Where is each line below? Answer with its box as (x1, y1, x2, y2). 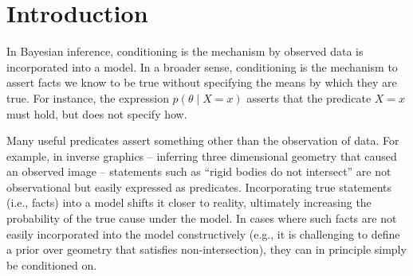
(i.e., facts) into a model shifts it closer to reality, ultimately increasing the (6, 194, 372, 211)
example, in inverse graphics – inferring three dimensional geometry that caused (6, 147, 397, 164)
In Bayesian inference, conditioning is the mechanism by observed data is (6, 43, 364, 60)
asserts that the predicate (246, 89, 372, 106)
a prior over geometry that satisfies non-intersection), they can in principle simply (6, 241, 407, 258)
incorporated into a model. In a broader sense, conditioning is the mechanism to (6, 58, 398, 75)
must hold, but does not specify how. (6, 105, 187, 122)
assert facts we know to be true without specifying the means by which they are (6, 74, 397, 91)
